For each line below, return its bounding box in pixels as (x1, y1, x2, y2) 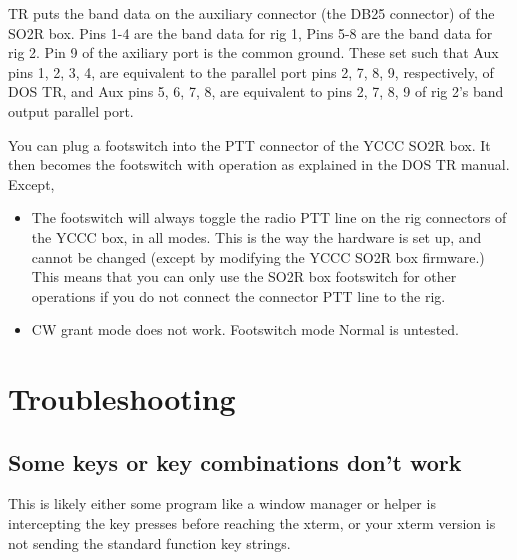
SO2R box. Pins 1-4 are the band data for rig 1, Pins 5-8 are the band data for (8, 22, 493, 43)
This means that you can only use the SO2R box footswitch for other (31, 266, 457, 287)
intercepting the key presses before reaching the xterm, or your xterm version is (8, 513, 496, 534)
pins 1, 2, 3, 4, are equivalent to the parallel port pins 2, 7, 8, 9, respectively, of (8, 61, 494, 82)
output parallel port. (8, 100, 134, 121)
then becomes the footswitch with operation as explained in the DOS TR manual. (8, 154, 510, 175)
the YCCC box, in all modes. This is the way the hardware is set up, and (31, 226, 482, 247)
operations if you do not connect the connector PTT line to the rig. (31, 285, 446, 306)
